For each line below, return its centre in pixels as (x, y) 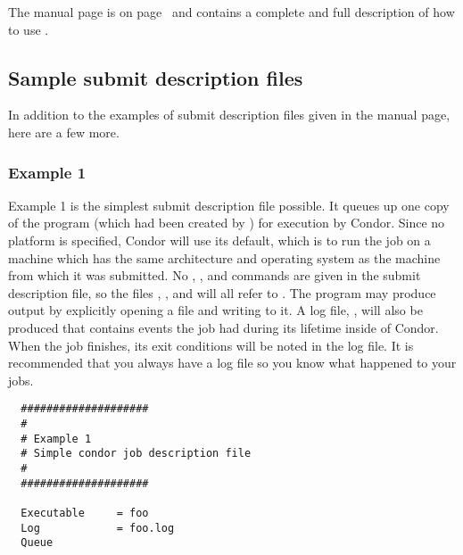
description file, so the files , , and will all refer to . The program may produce (222, 292)
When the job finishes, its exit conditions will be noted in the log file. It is (211, 345)
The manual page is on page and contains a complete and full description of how (231, 12)
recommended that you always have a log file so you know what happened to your (232, 363)
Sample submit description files (156, 77)
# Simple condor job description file (136, 454)
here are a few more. (64, 132)
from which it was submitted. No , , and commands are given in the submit (215, 275)
